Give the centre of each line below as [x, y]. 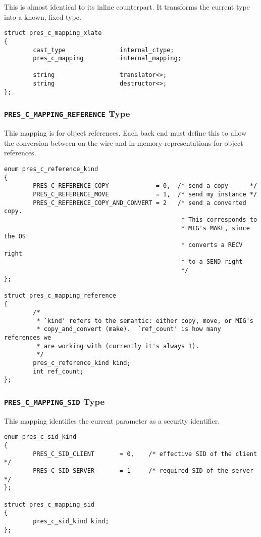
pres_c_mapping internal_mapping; [107, 58]
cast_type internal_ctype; [103, 50]
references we [28, 338]
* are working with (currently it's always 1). [118, 346]
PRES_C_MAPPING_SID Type [55, 401]
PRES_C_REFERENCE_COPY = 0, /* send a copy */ [145, 186]
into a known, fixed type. [43, 16]
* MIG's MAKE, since [215, 228]
